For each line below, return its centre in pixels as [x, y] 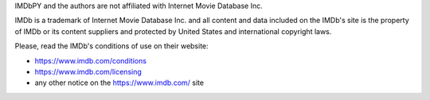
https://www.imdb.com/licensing [88, 71]
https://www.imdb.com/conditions [91, 60]
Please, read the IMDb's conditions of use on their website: [111, 46]
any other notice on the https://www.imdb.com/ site [119, 83]
